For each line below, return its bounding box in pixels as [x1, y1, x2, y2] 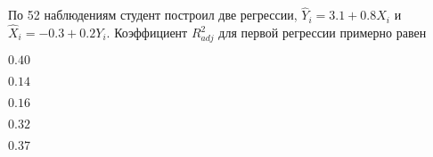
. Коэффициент [106, 23, 188, 42]
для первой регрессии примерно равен [218, 23, 427, 42]
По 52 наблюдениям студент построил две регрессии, [8, 5, 298, 24]
